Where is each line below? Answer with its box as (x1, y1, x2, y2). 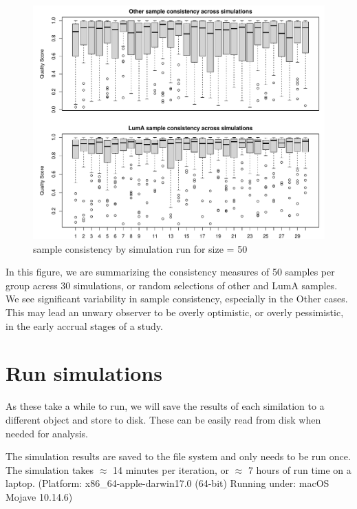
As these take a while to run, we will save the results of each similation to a (6, 399, 325, 413)
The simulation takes (6, 462, 94, 477)
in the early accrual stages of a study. (6, 318, 163, 333)
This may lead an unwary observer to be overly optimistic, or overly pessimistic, (6, 305, 344, 320)
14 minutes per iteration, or (112, 462, 229, 477)
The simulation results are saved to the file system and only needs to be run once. (6, 449, 351, 464)
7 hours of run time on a (248, 462, 351, 477)
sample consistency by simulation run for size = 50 (33, 241, 248, 256)
